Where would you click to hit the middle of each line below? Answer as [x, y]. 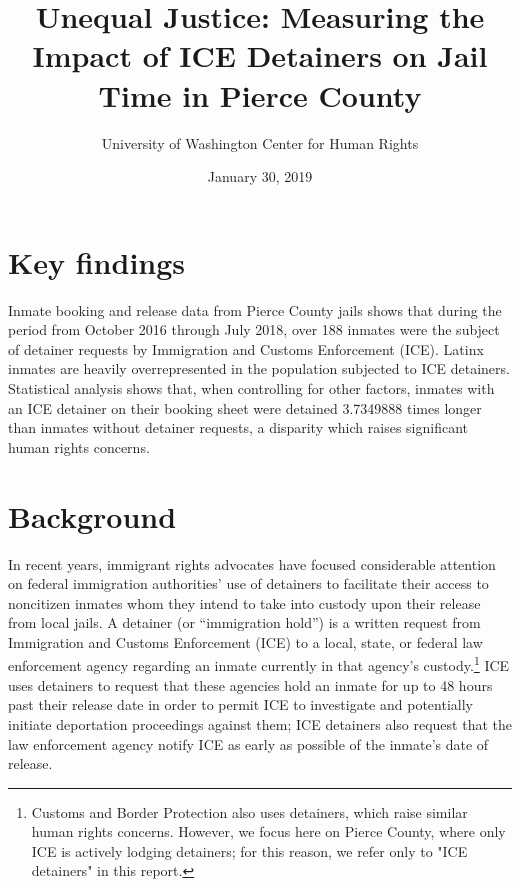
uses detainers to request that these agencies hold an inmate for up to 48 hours [250, 684]
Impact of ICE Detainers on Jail [260, 55]
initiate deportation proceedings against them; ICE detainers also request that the [260, 723]
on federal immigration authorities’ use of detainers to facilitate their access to [248, 583]
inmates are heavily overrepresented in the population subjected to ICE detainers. [259, 368]
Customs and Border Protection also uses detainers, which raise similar [249, 811]
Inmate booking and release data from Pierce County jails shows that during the [255, 309]
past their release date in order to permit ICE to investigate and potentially [240, 704]
